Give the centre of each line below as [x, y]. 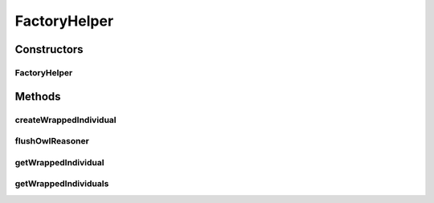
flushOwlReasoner [52, 141]
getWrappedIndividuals [62, 184]
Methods [38, 96]
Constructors [49, 49]
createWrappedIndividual [66, 120]
